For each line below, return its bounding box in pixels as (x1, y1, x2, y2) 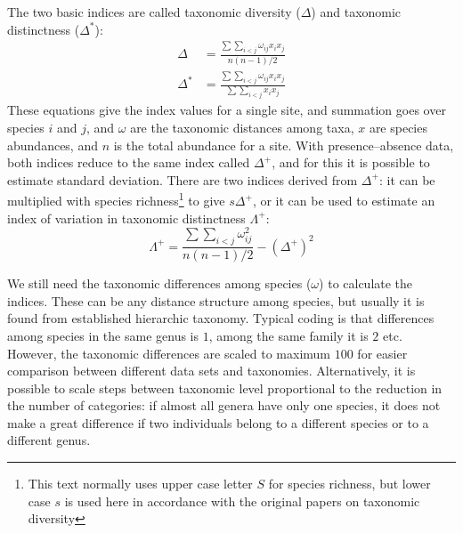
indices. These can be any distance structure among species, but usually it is (7, 291, 425, 310)
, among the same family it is (208, 326, 369, 344)
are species (369, 118, 427, 137)
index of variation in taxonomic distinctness (7, 208, 246, 227)
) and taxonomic (311, 3, 402, 20)
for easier (357, 343, 408, 362)
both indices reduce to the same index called (7, 153, 250, 172)
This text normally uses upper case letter (28, 474, 253, 493)
